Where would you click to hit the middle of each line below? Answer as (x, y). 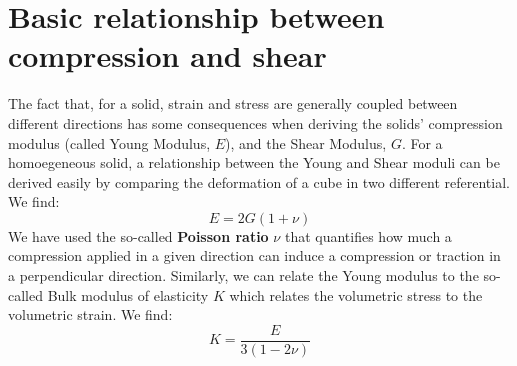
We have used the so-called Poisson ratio (138, 235)
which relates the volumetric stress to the (356, 294)
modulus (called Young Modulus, (109, 142)
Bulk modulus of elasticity (128, 294)
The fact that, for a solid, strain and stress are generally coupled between (233, 103)
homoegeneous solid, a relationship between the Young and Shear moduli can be (254, 162)
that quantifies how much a (368, 235)
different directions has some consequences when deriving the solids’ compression (255, 122)
